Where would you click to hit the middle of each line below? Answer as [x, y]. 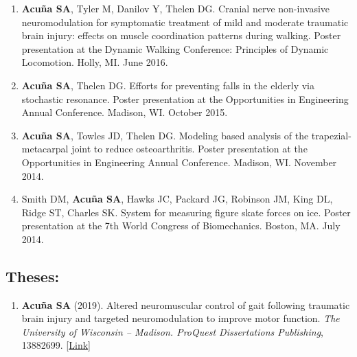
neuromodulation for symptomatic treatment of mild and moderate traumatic [185, 22]
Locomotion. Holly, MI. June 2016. [95, 62]
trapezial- [331, 135]
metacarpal [45, 149]
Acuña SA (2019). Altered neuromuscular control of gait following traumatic [186, 304]
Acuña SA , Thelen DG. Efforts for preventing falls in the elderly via [168, 85]
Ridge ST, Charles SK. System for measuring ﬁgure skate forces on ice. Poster [186, 212]
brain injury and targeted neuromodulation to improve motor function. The [181, 318]
